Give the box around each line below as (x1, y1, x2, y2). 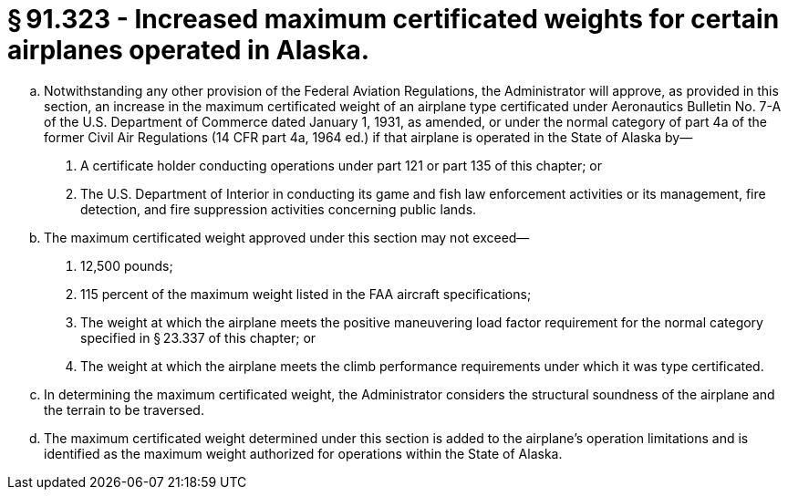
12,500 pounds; (80, 257, 173, 274)
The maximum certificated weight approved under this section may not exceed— (44, 229, 530, 245)
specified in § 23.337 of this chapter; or (80, 329, 316, 346)
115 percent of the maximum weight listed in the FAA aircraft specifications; (80, 285, 532, 302)
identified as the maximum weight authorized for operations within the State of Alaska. (44, 445, 563, 461)
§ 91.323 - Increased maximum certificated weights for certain (7, 4, 780, 35)
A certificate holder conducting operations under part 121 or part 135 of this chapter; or (80, 157, 603, 173)
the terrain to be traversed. (44, 401, 204, 418)
